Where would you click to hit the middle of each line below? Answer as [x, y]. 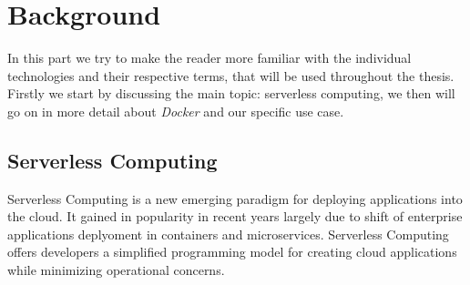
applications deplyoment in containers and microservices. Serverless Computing [228, 234]
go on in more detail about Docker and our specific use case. [176, 111]
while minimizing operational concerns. [116, 270]
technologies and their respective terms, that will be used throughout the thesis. [231, 75]
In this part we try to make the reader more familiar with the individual [209, 58]
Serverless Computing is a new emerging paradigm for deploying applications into [235, 198]
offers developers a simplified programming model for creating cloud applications [232, 252]
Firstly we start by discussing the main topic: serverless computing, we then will [231, 93]
